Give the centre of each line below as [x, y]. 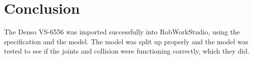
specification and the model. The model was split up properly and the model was [126, 41]
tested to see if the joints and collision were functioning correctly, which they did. [127, 51]
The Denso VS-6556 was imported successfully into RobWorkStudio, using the [122, 32]
